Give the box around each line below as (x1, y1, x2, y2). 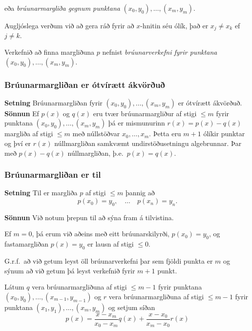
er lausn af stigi (87, 239, 134, 249)
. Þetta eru (149, 128, 181, 139)
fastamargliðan (4, 239, 48, 249)
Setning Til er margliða (4, 187, 78, 198)
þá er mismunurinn (108, 118, 165, 128)
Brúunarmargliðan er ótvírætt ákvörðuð (4, 78, 165, 90)
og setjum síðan (108, 302, 155, 312)
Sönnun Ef (4, 108, 39, 118)
